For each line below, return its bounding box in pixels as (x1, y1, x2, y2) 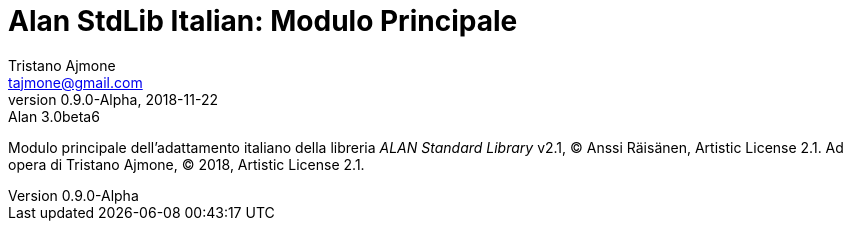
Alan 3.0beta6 (8, 107, 100, 125)
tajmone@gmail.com (8, 73, 143, 91)
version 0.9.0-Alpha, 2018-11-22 (8, 90, 218, 108)
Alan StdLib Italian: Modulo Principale (8, 4, 518, 38)
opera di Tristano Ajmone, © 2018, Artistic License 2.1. (8, 155, 365, 173)
